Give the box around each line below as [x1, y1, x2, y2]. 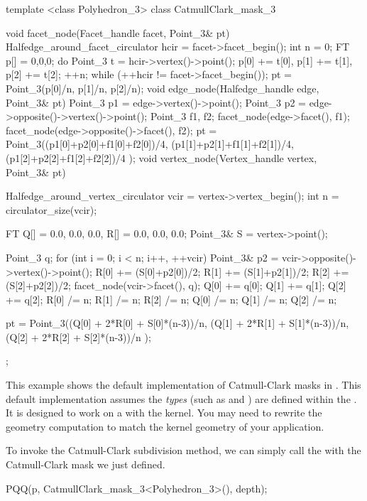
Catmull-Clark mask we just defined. [6, 457, 165, 472]
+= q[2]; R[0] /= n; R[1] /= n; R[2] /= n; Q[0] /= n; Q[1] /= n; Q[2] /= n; [6, 291, 337, 306]
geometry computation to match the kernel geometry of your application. [6, 419, 324, 433]
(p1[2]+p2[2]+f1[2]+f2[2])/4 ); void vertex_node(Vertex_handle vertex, [6, 150, 317, 165]
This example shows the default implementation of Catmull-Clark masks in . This [6, 377, 361, 392]
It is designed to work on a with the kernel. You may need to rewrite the [6, 405, 322, 420]
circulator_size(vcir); [6, 202, 97, 217]
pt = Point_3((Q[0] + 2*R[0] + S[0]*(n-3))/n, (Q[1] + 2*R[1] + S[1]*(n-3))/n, [6, 316, 349, 330]
